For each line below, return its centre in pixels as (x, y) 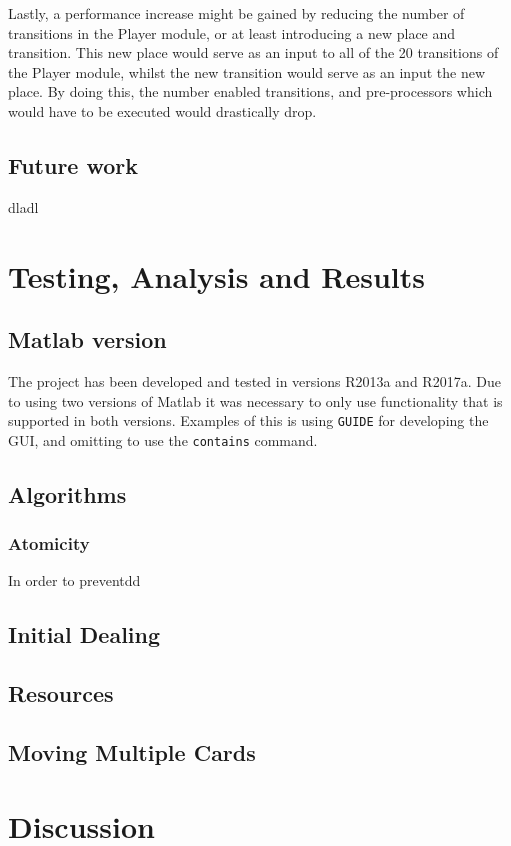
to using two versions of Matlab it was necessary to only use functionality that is (255, 400)
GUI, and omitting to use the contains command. (163, 439)
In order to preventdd (74, 580)
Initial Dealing (84, 634)
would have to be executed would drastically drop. (162, 110)
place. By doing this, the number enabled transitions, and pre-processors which (250, 91)
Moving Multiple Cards (132, 751)
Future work (73, 164)
